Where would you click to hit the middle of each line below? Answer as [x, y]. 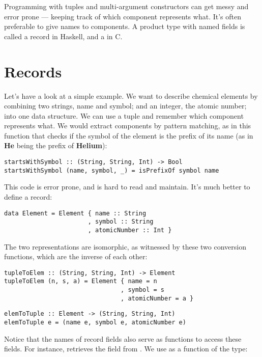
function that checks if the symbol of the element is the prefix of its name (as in [129, 135]
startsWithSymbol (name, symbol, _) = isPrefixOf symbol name [112, 170]
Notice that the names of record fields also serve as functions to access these [123, 338]
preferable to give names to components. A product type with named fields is [125, 26]
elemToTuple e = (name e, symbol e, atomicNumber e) [95, 322]
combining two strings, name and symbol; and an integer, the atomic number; [125, 106]
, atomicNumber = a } [157, 298]
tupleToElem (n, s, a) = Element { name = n [81, 281]
